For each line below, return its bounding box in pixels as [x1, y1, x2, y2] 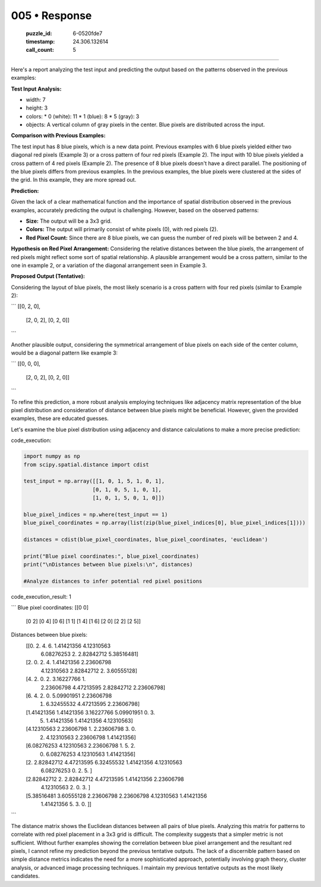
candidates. [11, 873, 40, 880]
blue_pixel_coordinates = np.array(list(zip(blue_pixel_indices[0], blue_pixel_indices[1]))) [23, 519, 306, 527]
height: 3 [26, 104, 48, 111]
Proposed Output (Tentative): [11, 273, 86, 280]
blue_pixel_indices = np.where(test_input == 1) [23, 511, 168, 518]
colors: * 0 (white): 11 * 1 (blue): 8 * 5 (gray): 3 [26, 113, 140, 120]
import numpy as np [23, 453, 80, 460]
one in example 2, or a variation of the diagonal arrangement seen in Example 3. [11, 262, 207, 269]
